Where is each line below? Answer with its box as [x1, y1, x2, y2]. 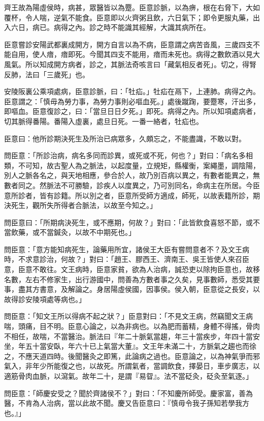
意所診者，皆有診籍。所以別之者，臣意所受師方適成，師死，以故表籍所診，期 [4, 190, 260, 200]
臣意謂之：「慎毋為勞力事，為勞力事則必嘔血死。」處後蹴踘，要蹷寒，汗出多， [4, 96, 260, 106]
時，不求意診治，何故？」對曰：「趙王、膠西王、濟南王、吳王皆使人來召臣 [4, 254, 249, 264]
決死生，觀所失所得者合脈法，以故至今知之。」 [4, 200, 157, 211]
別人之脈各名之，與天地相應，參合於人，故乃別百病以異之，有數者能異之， [4, 170, 253, 181]
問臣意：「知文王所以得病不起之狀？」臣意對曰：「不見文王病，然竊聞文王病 [4, 311, 253, 321]
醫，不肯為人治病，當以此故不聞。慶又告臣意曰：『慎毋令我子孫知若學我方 [4, 398, 249, 408]
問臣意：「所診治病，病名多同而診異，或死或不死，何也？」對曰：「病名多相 [4, 150, 253, 161]
